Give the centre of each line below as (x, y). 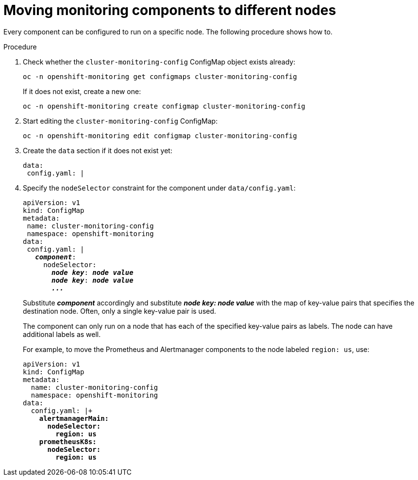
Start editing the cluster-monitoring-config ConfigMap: (120, 121)
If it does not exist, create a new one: (82, 91)
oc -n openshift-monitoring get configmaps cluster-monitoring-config (160, 76)
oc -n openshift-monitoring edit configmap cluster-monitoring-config (160, 136)
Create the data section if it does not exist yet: (98, 150)
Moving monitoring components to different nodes (170, 10)
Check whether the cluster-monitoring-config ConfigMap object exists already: (159, 62)
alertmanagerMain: (74, 418)
